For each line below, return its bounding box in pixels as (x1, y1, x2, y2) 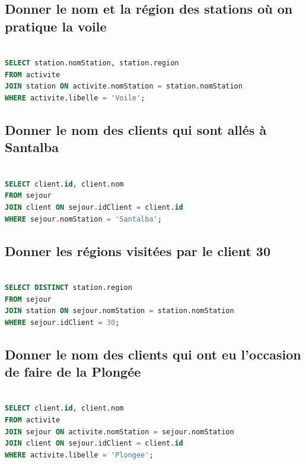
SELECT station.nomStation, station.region (5, 59, 179, 68)
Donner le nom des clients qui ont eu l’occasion (5, 345, 301, 363)
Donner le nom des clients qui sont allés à (5, 120, 267, 138)
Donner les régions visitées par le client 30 (5, 241, 270, 260)
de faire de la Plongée (5, 362, 141, 381)
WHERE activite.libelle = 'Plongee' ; (5, 450, 154, 459)
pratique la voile (5, 17, 107, 35)
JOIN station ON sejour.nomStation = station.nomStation (5, 307, 234, 315)
